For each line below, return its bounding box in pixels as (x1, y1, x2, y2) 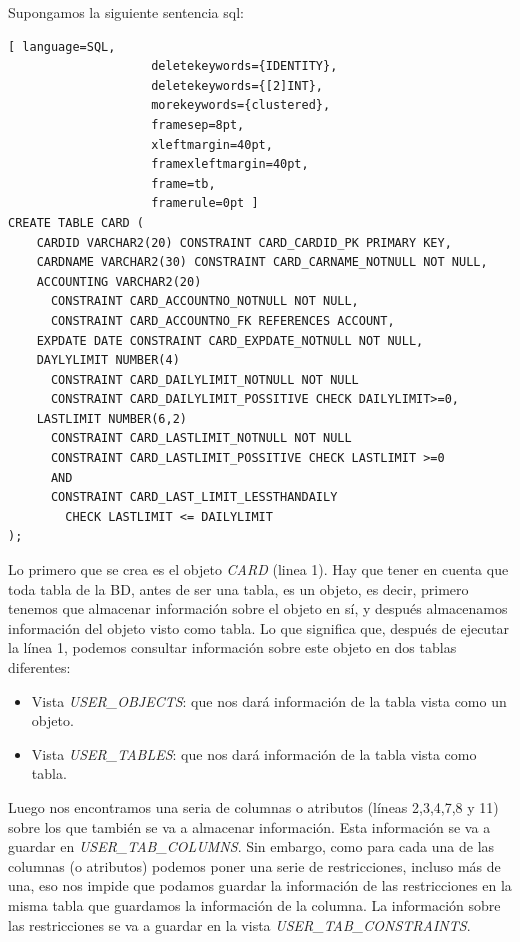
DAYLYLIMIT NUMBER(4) (36, 353, 180, 368)
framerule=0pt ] (151, 196, 259, 211)
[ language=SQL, (8, 39, 116, 54)
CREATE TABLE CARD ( (8, 215, 145, 230)
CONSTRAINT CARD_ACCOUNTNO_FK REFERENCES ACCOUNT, (50, 313, 395, 328)
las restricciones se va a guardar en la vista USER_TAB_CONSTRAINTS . (8, 914, 471, 935)
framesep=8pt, (151, 117, 245, 132)
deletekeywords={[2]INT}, (151, 78, 323, 93)
